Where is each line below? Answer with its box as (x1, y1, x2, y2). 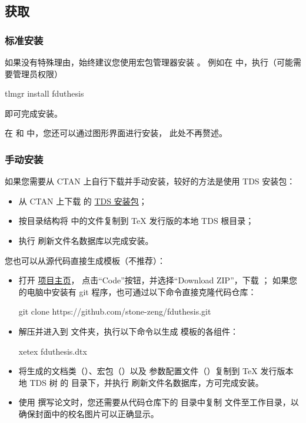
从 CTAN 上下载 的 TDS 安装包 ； (18, 194, 147, 207)
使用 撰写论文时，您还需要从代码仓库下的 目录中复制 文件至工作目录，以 (18, 396, 299, 408)
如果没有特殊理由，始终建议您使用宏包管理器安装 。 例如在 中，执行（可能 (5, 56, 293, 68)
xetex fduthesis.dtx (18, 345, 87, 357)
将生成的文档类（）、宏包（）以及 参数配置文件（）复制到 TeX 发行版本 (18, 365, 294, 377)
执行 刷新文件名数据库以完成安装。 (18, 234, 154, 246)
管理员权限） (12, 67, 62, 80)
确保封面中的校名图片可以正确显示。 (18, 407, 159, 419)
